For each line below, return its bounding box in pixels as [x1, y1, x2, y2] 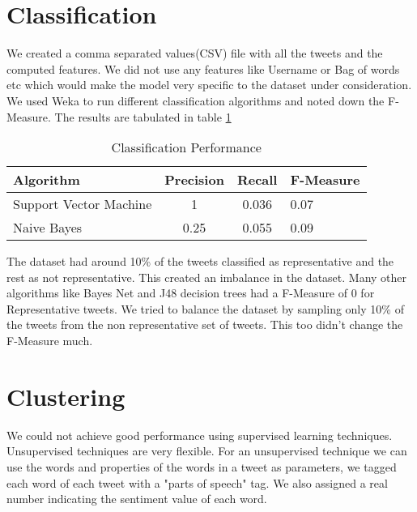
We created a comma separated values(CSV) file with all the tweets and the [6, 45, 383, 62]
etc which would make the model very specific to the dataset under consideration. [6, 76, 412, 93]
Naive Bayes [13, 218, 83, 237]
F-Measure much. [6, 332, 93, 349]
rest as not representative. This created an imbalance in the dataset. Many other [6, 268, 407, 285]
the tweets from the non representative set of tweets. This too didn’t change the [6, 316, 403, 333]
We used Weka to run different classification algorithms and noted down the [6, 92, 385, 109]
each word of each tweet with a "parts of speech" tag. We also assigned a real [6, 474, 388, 491]
